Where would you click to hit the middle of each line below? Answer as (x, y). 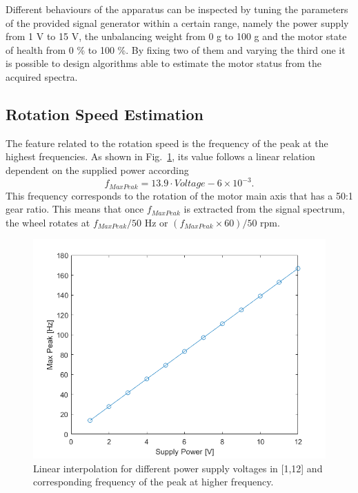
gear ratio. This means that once (75, 209)
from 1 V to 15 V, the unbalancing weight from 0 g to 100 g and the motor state (176, 36)
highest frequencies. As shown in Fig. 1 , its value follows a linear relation (160, 156)
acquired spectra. (42, 76)
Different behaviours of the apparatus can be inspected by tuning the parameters (177, 9)
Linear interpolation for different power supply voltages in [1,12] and (178, 468)
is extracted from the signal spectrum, (264, 209)
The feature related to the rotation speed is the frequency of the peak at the (167, 143)
